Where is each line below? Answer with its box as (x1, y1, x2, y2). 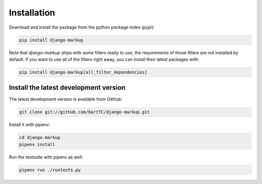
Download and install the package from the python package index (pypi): (9, 24, 155, 30)
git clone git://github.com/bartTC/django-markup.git (19, 109, 150, 115)
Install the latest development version (9, 84, 126, 92)
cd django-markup (19, 135, 61, 140)
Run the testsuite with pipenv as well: (9, 154, 83, 160)
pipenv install (19, 141, 55, 147)
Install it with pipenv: (9, 122, 50, 128)
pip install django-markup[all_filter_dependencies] (19, 69, 147, 75)
